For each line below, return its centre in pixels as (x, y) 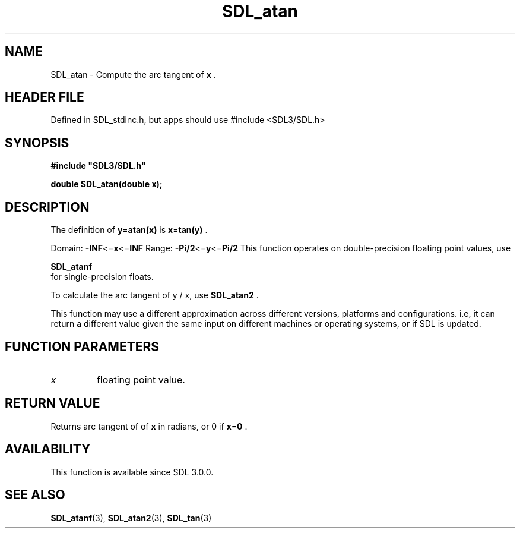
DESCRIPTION (47, 207)
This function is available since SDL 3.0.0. (132, 472)
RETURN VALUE (53, 403)
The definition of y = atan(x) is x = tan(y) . (129, 230)
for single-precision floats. (102, 277)
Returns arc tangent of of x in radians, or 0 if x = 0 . (149, 426)
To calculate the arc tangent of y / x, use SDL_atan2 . (155, 295)
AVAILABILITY (48, 449)
